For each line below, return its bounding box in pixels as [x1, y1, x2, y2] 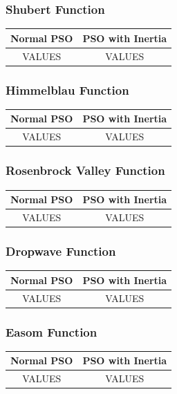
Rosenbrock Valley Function [6, 162, 165, 179]
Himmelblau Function [6, 81, 129, 98]
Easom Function [6, 323, 97, 340]
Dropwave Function [6, 242, 116, 259]
